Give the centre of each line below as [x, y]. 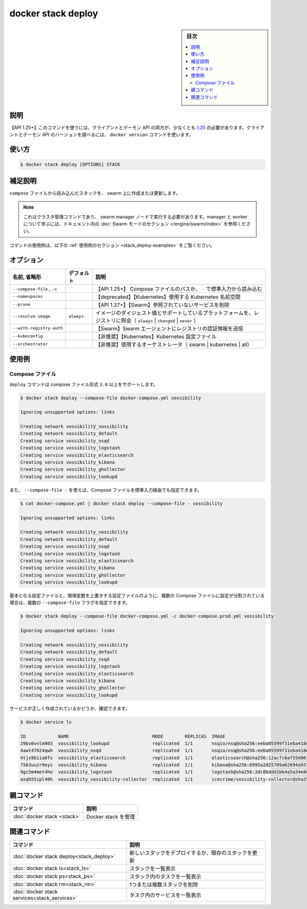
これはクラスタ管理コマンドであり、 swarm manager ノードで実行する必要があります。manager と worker [135, 217]
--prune [21, 305]
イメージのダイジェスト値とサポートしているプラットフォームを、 [175, 313]
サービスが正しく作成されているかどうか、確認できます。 [70, 708]
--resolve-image [31, 317]
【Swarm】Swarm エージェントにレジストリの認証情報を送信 [169, 329]
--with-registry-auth [38, 328]
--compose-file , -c [35, 288]
